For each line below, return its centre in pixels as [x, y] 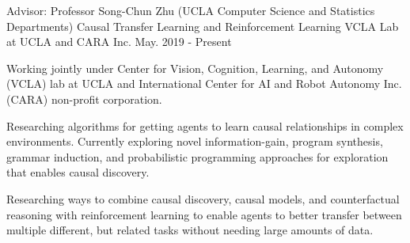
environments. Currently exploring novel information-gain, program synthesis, [195, 141]
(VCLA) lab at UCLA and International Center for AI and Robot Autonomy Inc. [204, 84]
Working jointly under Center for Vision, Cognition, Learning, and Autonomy [195, 68]
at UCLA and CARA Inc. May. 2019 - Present [119, 42]
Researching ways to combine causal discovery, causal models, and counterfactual [203, 198]
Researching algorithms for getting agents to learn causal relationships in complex [205, 125]
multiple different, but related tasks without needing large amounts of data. [190, 230]
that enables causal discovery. [78, 172]
